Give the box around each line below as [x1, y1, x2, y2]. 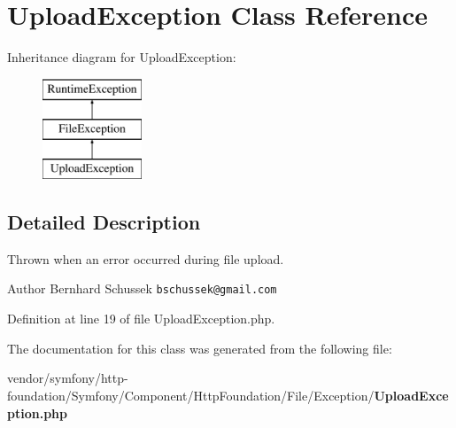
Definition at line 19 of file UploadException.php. [7, 309, 275, 328]
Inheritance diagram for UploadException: [7, 48, 236, 66]
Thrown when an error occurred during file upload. [7, 249, 284, 268]
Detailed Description [7, 208, 201, 236]
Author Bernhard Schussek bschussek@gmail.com [7, 279, 277, 298]
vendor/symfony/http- [7, 369, 128, 387]
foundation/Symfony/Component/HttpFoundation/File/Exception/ [7, 385, 375, 404]
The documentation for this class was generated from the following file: [7, 339, 392, 357]
